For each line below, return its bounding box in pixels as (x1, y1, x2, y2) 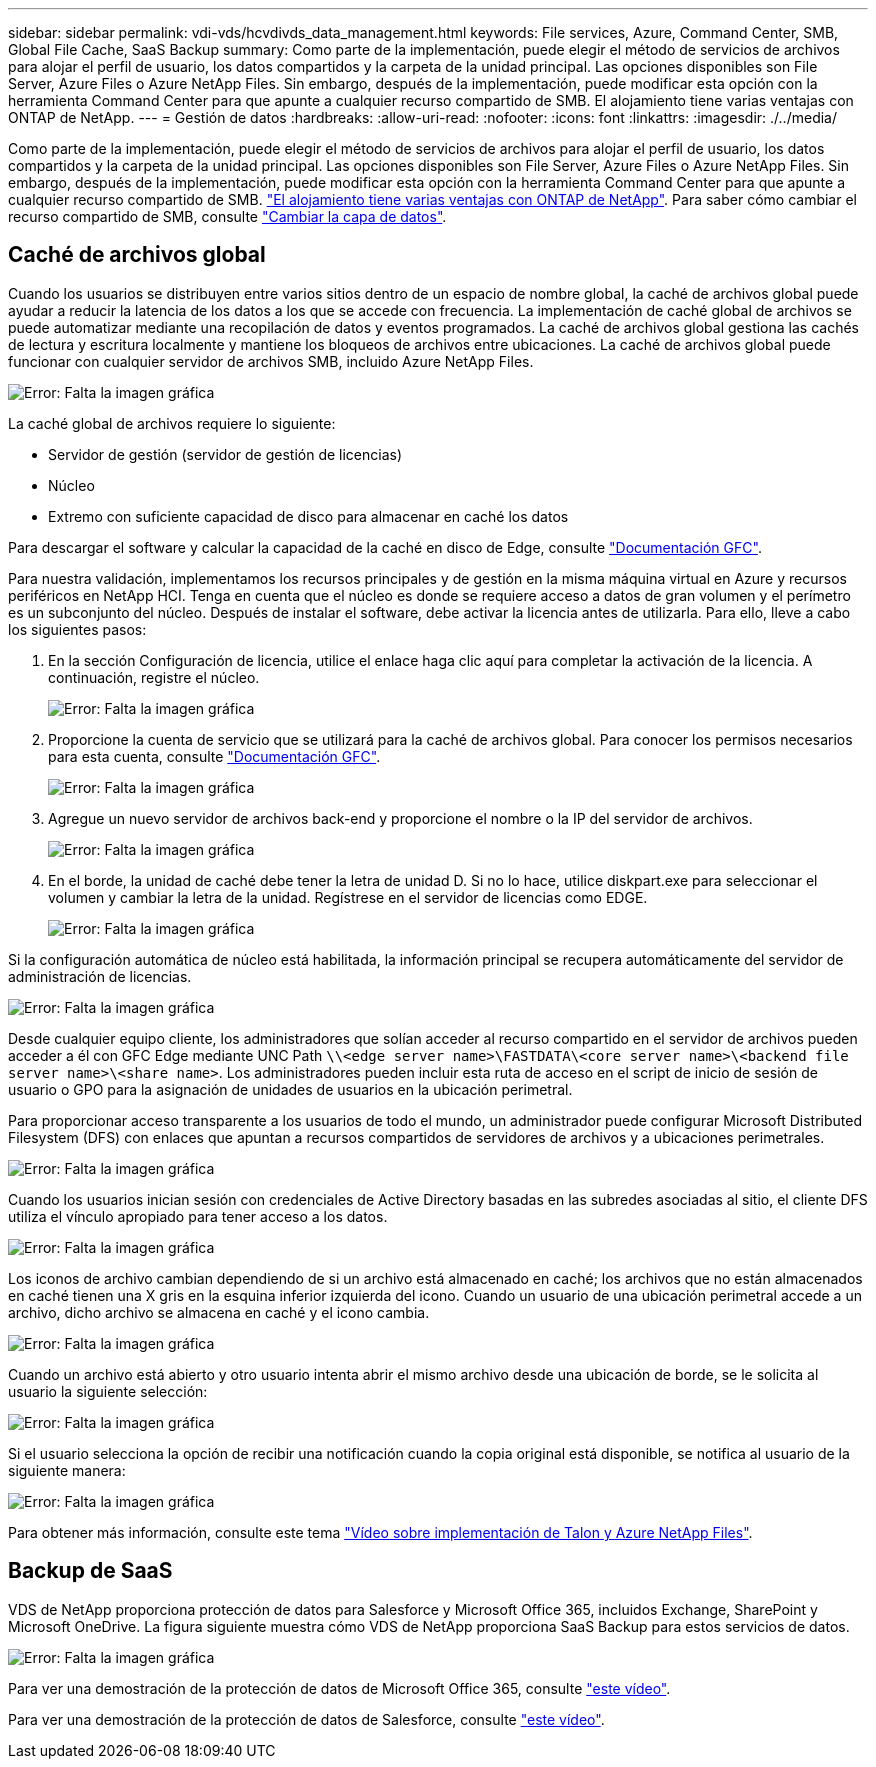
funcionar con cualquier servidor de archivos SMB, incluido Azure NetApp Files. (8, 352, 534, 370)
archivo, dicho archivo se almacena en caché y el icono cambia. (8, 1303, 430, 1321)
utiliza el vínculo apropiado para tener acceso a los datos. (8, 1207, 388, 1225)
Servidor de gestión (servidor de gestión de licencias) (48, 445, 403, 463)
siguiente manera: (8, 1461, 126, 1479)
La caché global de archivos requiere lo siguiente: (8, 414, 336, 432)
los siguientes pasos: (8, 620, 147, 638)
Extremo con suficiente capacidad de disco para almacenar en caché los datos (48, 507, 569, 525)
